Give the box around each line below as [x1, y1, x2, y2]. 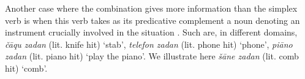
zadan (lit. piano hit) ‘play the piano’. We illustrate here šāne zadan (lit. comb [5, 50, 299, 62]
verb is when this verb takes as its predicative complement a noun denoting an [5, 13, 300, 26]
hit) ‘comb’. [5, 61, 48, 74]
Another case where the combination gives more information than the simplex [5, 2, 298, 14]
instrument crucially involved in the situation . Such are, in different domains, [5, 26, 298, 39]
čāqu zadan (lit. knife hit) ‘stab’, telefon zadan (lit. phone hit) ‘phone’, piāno [5, 37, 293, 50]
